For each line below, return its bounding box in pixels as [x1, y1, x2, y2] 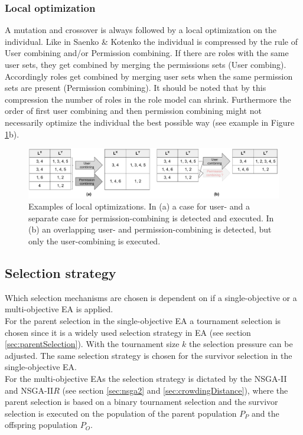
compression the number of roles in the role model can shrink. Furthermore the [5, 93, 291, 105]
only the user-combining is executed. [28, 235, 161, 247]
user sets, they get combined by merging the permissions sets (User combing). [5, 58, 286, 70]
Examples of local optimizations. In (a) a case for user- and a [28, 200, 250, 212]
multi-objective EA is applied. [5, 303, 113, 315]
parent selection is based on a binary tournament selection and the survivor [5, 395, 278, 408]
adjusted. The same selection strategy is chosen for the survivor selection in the [5, 349, 292, 361]
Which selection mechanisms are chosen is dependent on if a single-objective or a [5, 291, 297, 303]
